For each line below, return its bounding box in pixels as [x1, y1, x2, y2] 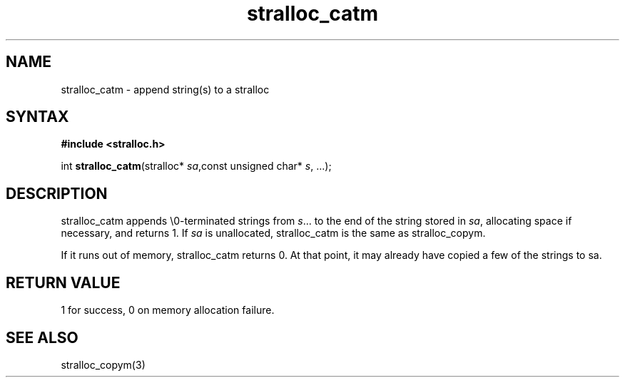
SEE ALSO [6, 328, 78, 347]
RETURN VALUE [6, 273, 121, 292]
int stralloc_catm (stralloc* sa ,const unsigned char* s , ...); [61, 160, 332, 173]
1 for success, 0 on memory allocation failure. [61, 304, 275, 317]
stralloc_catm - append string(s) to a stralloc [61, 83, 270, 96]
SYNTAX [6, 108, 69, 126]
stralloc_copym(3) [61, 358, 146, 371]
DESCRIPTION [6, 184, 108, 203]
